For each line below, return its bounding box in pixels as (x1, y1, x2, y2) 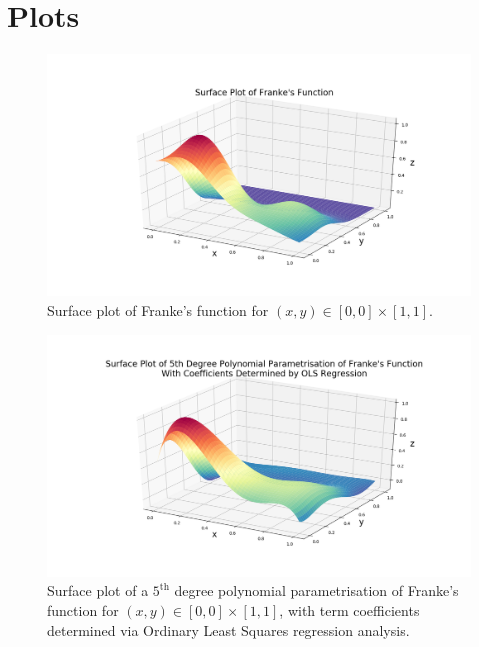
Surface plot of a (47, 580, 149, 601)
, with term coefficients (279, 599, 420, 620)
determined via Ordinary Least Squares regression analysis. (47, 619, 410, 640)
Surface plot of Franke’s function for (47, 299, 269, 320)
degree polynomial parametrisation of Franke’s (174, 580, 459, 601)
